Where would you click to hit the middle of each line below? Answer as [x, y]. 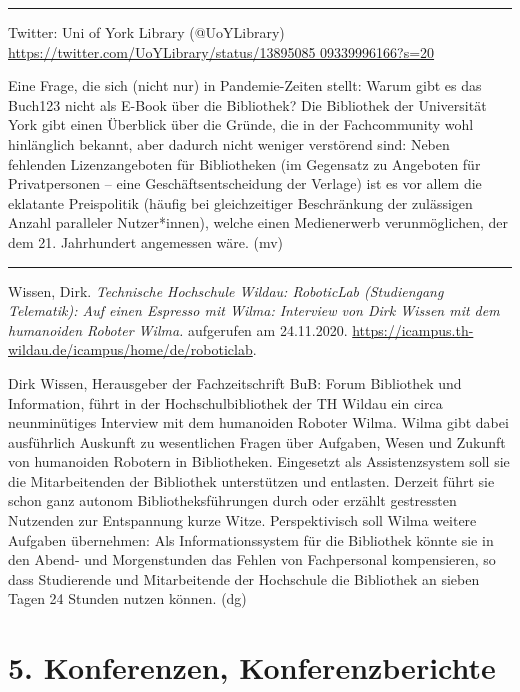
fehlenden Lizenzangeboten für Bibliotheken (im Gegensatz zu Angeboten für [244, 163]
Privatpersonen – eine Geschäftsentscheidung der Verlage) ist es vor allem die [245, 183]
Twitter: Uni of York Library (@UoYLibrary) [146, 32]
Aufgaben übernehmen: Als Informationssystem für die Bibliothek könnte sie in [251, 539]
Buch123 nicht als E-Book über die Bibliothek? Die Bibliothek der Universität [247, 104]
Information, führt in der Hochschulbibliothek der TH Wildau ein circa [225, 402]
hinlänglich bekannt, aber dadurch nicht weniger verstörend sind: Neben [229, 143]
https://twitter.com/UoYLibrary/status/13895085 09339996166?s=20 [221, 51]
